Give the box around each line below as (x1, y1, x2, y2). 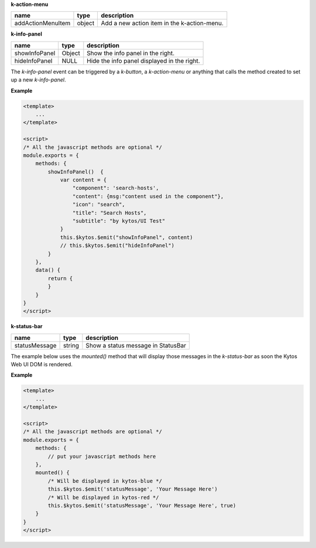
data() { (35, 267, 61, 274)
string (63, 341, 79, 349)
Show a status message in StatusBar (85, 341, 187, 349)
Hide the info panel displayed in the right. (87, 56, 200, 64)
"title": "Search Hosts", (72, 209, 147, 216)
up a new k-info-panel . (11, 76, 66, 83)
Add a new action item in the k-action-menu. (101, 19, 224, 28)
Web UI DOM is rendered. (11, 361, 73, 368)
